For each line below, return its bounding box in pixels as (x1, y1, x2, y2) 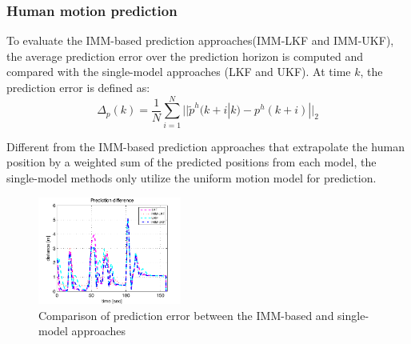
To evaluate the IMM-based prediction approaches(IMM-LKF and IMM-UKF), (6, 32, 394, 49)
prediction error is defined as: (6, 79, 150, 95)
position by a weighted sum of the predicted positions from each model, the (6, 154, 377, 170)
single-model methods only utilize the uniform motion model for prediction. (6, 169, 377, 186)
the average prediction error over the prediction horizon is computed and (6, 47, 364, 64)
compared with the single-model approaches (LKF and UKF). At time (6, 63, 351, 80)
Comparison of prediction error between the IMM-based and (38, 306, 334, 323)
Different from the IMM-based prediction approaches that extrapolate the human (6, 138, 405, 154)
